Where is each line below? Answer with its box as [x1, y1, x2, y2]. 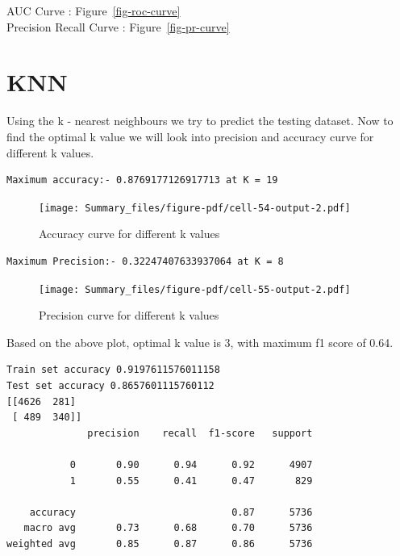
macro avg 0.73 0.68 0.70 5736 [23, 522, 313, 534]
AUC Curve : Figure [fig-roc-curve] [6, 2, 181, 19]
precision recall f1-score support [87, 427, 313, 439]
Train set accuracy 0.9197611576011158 [6, 364, 220, 376]
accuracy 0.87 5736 [29, 506, 313, 518]
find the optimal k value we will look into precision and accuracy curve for [6, 128, 374, 144]
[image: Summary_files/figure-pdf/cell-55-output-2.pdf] [39, 283, 351, 295]
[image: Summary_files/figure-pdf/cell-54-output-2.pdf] [39, 202, 351, 214]
